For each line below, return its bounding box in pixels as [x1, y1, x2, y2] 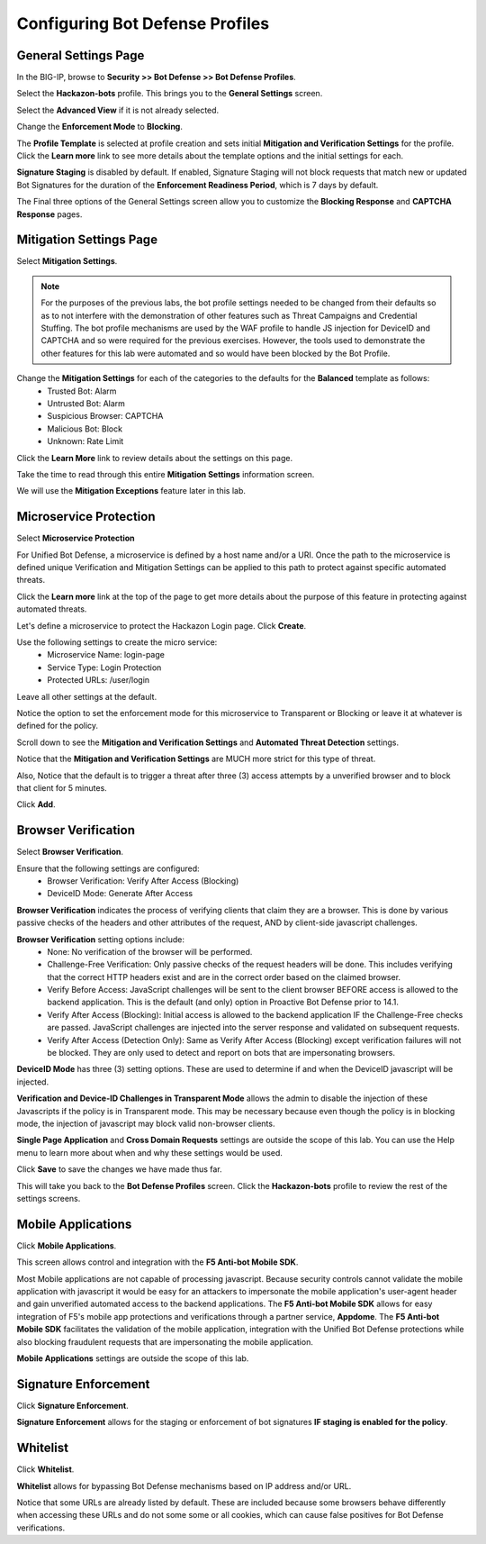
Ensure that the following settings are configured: [16, 863, 200, 874]
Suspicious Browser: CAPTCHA [47, 411, 164, 422]
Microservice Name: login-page [47, 649, 166, 660]
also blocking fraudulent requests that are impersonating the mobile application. [16, 1336, 314, 1347]
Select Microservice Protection [16, 532, 135, 544]
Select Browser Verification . [16, 847, 124, 858]
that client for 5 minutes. [16, 782, 107, 793]
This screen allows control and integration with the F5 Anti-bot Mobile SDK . [16, 1257, 299, 1267]
